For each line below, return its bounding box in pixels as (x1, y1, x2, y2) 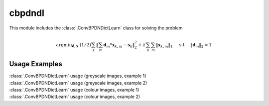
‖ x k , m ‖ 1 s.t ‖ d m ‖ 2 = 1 (155, 42, 212, 49)
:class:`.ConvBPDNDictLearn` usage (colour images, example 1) (9, 87, 139, 93)
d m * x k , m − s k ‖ (103, 42, 135, 49)
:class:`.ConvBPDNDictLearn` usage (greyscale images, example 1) (9, 73, 146, 79)
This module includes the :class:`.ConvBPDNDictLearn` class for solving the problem (9, 25, 183, 31)
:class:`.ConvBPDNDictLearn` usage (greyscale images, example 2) (9, 80, 147, 86)
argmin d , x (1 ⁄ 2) (56, 42, 92, 49)
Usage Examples (9, 60, 62, 68)
